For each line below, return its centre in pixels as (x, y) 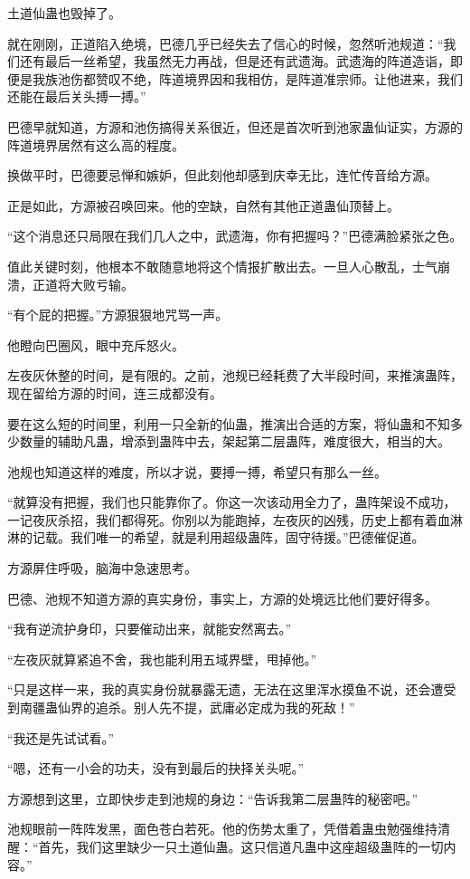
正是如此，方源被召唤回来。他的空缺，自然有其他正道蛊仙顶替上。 (203, 205)
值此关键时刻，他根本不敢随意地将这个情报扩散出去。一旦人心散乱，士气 (222, 266)
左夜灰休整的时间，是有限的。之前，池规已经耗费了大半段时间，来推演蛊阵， (235, 375)
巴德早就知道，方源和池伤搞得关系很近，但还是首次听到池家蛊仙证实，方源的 (235, 126)
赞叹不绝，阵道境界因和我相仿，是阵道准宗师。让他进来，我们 (279, 78)
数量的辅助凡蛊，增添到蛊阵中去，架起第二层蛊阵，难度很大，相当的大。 (235, 441)
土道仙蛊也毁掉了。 (64, 13)
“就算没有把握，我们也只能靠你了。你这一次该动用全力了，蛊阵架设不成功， (232, 502)
